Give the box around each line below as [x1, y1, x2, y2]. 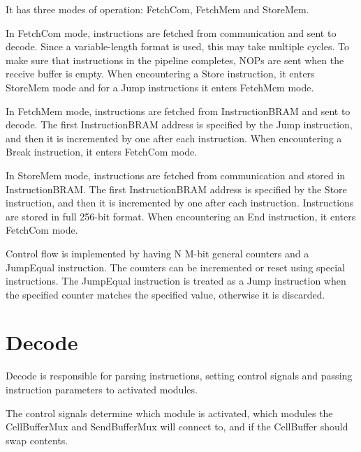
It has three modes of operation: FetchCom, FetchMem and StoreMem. [6, 2, 309, 16]
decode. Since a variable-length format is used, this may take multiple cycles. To [6, 39, 349, 54]
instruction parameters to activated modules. [6, 382, 198, 396]
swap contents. [6, 432, 68, 447]
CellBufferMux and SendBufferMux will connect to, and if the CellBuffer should [6, 419, 348, 434]
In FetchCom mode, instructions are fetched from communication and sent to [6, 25, 337, 40]
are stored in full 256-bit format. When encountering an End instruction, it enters [6, 209, 356, 223]
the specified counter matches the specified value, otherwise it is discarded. [6, 287, 325, 301]
